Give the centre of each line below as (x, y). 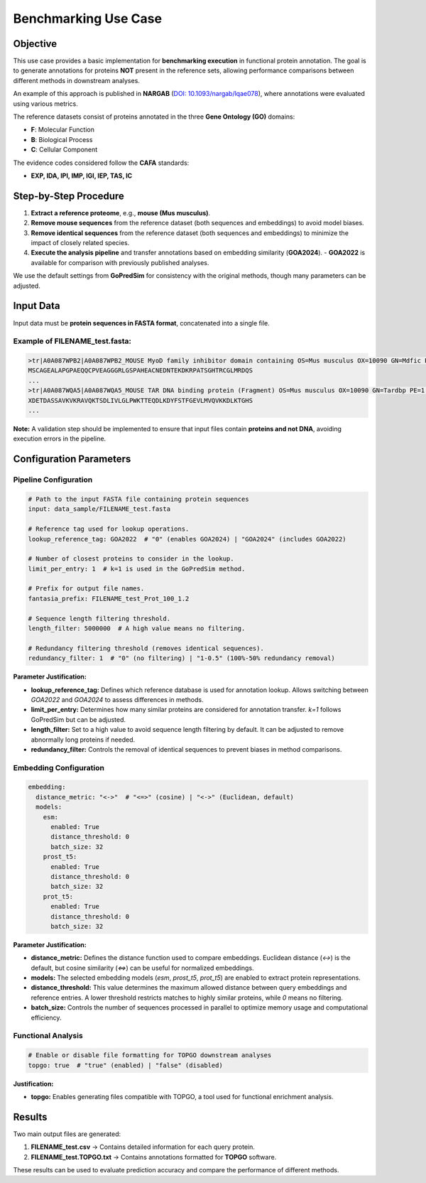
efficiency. (46, 1017)
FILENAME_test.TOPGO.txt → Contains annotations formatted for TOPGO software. (154, 1157)
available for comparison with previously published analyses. (120, 262)
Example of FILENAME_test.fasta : (72, 341)
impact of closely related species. (80, 243)
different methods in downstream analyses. (76, 80)
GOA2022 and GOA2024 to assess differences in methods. (117, 699)
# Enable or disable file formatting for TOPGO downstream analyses (150, 1055)
